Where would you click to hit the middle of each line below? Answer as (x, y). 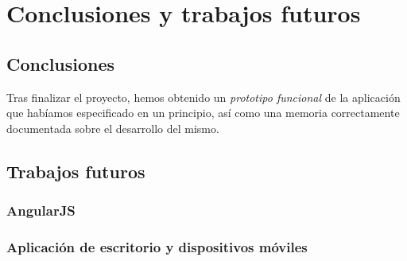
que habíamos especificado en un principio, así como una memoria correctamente (203, 113)
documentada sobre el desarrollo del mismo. (113, 128)
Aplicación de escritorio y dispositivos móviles (157, 246)
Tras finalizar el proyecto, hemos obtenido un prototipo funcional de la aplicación (203, 97)
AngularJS (41, 210)
